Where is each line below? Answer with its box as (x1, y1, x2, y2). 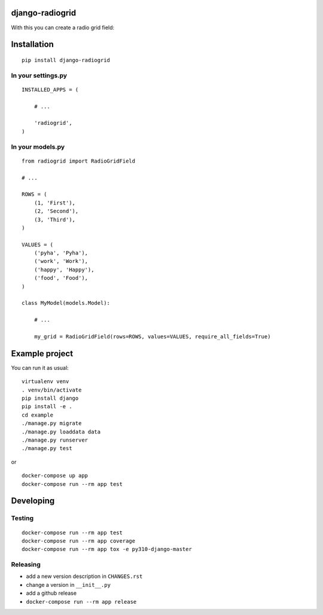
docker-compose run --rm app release (26, 598, 137, 605)
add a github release (26, 589, 77, 597)
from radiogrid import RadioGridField (22, 157, 136, 164)
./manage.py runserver (22, 437, 89, 443)
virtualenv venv (22, 378, 69, 385)
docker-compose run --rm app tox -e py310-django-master (22, 546, 193, 553)
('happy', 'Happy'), (33, 266, 95, 273)
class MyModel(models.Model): (22, 299, 111, 307)
